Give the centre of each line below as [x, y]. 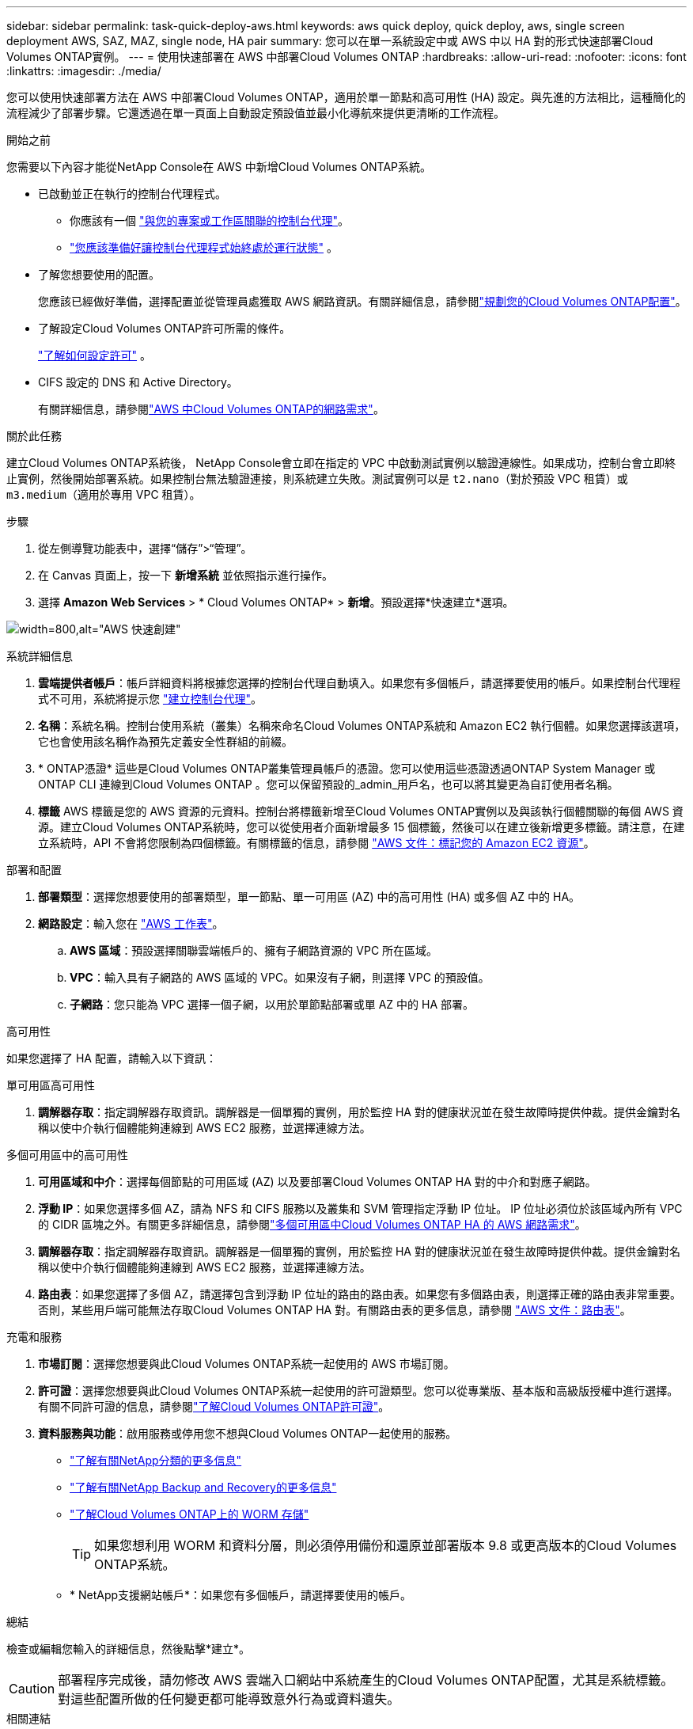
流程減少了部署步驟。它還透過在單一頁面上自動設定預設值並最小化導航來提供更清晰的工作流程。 [256, 113]
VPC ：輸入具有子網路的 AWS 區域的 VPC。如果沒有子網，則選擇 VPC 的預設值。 [280, 977]
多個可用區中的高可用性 [67, 1155]
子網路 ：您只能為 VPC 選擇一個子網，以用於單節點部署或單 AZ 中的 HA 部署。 [272, 1004]
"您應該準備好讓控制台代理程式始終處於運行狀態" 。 [204, 247]
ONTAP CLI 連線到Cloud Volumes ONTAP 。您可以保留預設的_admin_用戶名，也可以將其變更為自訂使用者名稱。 [328, 784]
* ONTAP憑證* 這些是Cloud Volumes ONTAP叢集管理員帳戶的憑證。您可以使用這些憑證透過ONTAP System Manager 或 [347, 768]
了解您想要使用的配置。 [99, 274]
